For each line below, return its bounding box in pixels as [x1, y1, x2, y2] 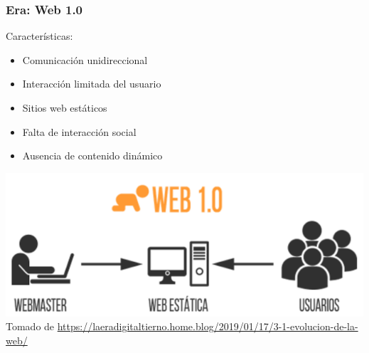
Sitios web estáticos [22, 100, 107, 115]
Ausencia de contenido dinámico [22, 148, 163, 163]
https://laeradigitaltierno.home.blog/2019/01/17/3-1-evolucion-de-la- [57, 319, 358, 334]
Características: [6, 28, 73, 43]
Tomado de [6, 319, 55, 334]
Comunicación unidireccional [22, 52, 148, 67]
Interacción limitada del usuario [22, 76, 161, 91]
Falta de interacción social [22, 124, 137, 139]
